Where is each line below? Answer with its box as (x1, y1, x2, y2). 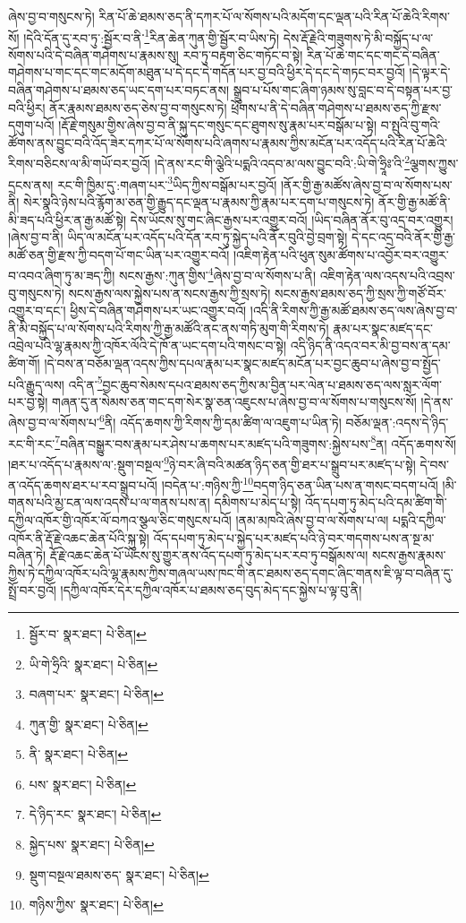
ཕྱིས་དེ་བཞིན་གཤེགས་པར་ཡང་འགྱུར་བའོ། (70, 301, 247, 320)
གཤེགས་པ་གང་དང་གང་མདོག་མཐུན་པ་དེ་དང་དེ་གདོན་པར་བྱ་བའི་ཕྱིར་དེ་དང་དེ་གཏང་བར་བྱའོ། (8, 63, 405, 82)
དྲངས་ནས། (8, 175, 54, 194)
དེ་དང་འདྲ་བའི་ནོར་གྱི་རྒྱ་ (352, 228, 455, 246)
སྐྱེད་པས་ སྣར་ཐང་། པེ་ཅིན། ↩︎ (29, 835, 155, 854)
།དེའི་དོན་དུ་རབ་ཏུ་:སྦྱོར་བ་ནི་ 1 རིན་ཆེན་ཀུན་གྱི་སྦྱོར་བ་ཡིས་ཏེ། (23, 25, 280, 47)
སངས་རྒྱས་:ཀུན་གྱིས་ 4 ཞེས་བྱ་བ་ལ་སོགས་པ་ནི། (118, 263, 317, 284)
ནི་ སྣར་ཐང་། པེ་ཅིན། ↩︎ (29, 745, 129, 763)
